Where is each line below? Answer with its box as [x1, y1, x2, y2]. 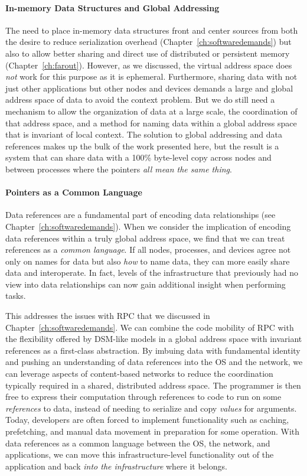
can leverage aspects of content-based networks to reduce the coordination [5, 367, 273, 380]
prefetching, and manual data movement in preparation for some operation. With [5, 425, 300, 437]
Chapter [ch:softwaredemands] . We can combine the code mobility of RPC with [5, 321, 294, 333]
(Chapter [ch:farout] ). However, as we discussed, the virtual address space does [5, 58, 292, 71]
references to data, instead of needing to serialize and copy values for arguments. [5, 402, 297, 414]
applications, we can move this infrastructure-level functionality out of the [5, 448, 274, 461]
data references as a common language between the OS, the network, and [5, 436, 270, 449]
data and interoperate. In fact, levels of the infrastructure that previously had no [5, 266, 298, 279]
